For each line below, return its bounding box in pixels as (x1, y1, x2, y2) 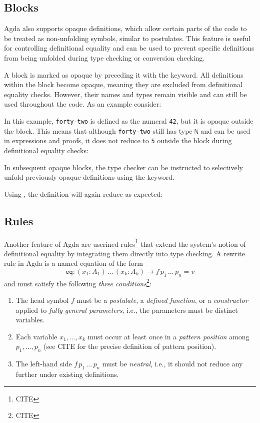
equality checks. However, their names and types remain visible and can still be (4, 89, 247, 99)
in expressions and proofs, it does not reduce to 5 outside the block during (4, 135, 232, 146)
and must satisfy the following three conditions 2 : (4, 276, 151, 288)
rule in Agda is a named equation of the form (4, 258, 143, 268)
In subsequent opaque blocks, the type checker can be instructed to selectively (4, 162, 243, 172)
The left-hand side (15, 358, 72, 369)
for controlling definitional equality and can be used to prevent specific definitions (4, 43, 254, 53)
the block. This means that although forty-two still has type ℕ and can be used (4, 125, 250, 136)
